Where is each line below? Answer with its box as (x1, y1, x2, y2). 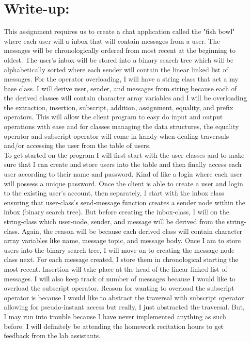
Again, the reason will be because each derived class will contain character (21, 226, 243, 236)
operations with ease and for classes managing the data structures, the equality (4, 121, 239, 131)
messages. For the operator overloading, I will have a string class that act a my (4, 74, 238, 84)
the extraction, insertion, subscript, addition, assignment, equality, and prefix (4, 102, 234, 112)
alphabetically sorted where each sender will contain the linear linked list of (4, 64, 228, 74)
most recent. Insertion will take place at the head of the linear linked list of (4, 263, 227, 274)
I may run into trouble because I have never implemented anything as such (4, 311, 226, 321)
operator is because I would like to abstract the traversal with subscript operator (4, 292, 244, 302)
